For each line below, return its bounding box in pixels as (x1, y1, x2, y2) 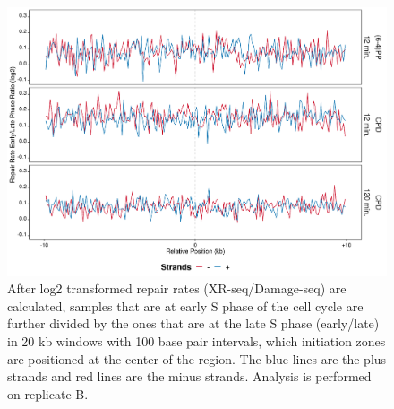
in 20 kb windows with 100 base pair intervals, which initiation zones (7, 332, 386, 351)
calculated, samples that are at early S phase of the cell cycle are (7, 296, 364, 315)
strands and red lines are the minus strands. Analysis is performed (7, 367, 372, 386)
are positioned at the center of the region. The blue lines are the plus (7, 349, 387, 368)
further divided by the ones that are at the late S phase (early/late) (7, 314, 380, 333)
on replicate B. (7, 384, 89, 403)
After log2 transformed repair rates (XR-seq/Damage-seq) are (7, 279, 347, 298)
